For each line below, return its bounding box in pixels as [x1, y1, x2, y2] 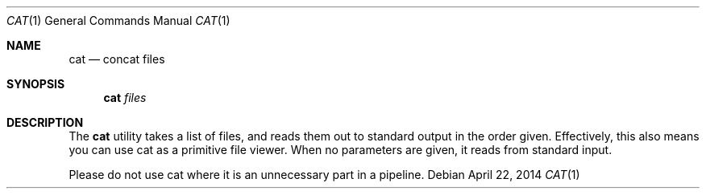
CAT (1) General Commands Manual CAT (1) [6, 14, 230, 27]
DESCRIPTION [6, 116, 84, 129]
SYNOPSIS [6, 77, 65, 91]
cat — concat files [69, 52, 165, 66]
